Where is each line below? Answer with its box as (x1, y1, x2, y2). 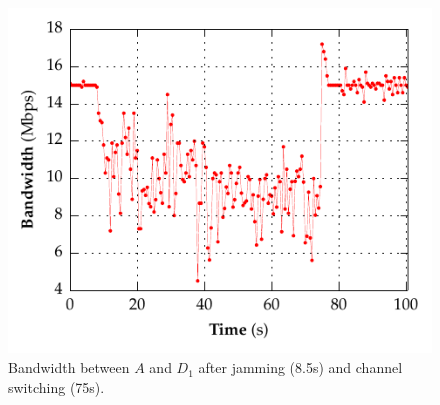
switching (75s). (8, 376, 105, 397)
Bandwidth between (8, 357, 130, 378)
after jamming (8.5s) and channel (198, 357, 403, 378)
